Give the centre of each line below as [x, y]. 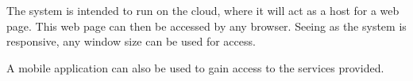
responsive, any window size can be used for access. [131, 41]
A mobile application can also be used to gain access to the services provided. [195, 67]
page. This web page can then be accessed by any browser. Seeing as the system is [206, 26]
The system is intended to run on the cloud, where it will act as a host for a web [203, 10]
